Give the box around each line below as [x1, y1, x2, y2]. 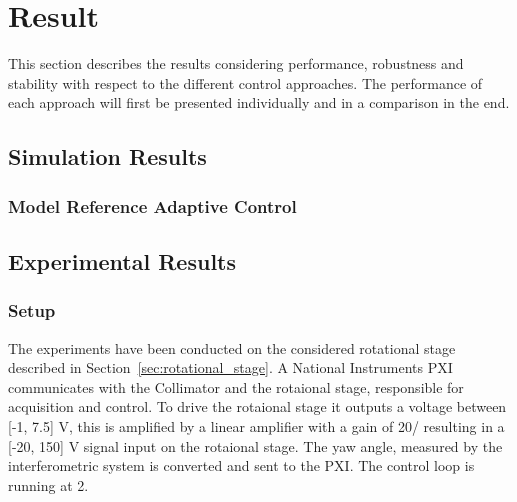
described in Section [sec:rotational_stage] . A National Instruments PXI [8, 357, 453, 378]
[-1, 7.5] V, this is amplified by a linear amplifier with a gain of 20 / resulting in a [8, 415, 505, 436]
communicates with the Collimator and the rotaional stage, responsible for [8, 376, 464, 397]
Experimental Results [8, 245, 236, 276]
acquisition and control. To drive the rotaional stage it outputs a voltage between [8, 396, 507, 417]
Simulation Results [8, 141, 207, 172]
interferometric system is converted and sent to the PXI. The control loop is [8, 455, 475, 476]
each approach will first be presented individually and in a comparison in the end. [8, 92, 510, 113]
